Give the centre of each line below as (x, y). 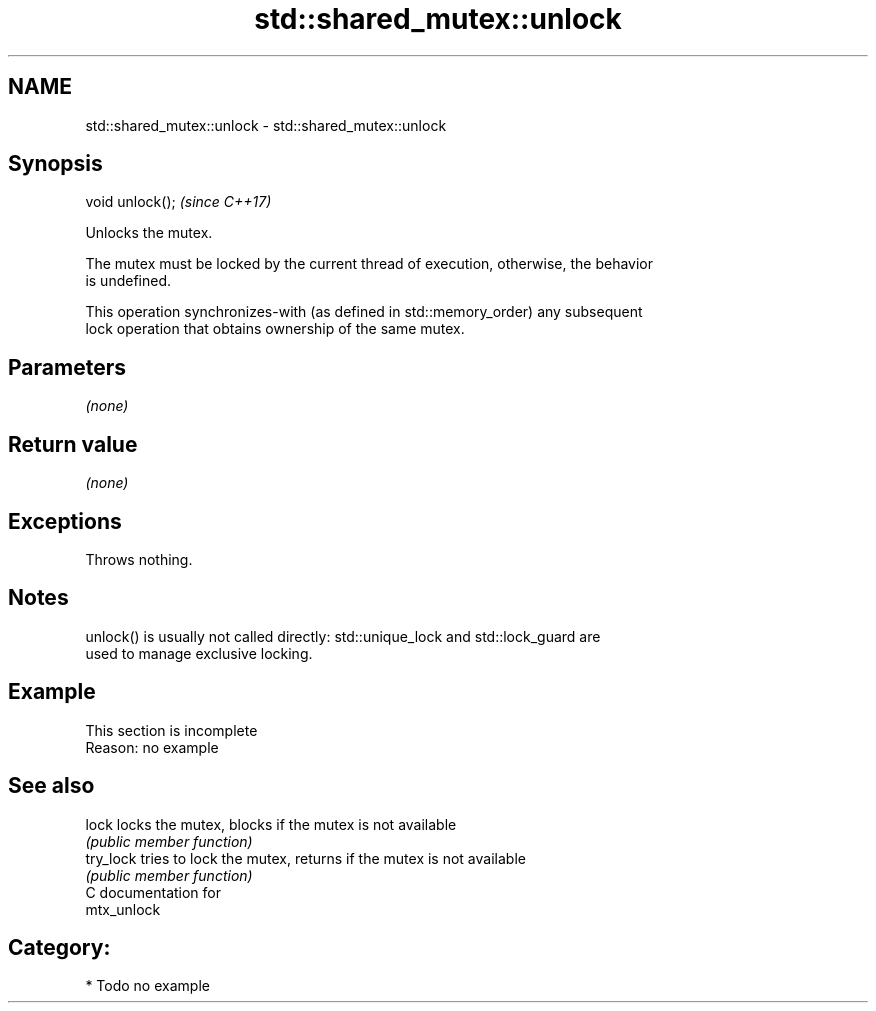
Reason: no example (152, 747)
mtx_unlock (123, 909)
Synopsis (55, 164)
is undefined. (128, 281)
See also (51, 786)
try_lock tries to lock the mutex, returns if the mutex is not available (305, 858)
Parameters (67, 367)
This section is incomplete (171, 730)
